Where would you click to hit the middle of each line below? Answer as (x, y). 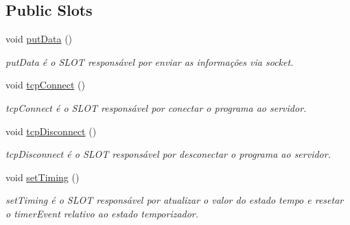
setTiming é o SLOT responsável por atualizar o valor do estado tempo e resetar (175, 200)
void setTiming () (43, 177)
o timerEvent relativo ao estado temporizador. (102, 213)
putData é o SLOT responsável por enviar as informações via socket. (150, 61)
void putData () (39, 39)
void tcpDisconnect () (51, 131)
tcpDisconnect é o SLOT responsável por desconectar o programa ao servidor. (168, 154)
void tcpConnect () (45, 85)
